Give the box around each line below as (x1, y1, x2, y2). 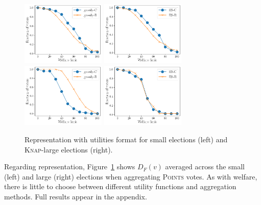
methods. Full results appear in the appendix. (4, 191, 147, 201)
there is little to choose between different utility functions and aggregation (4, 181, 236, 192)
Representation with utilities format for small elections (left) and (25, 134, 228, 145)
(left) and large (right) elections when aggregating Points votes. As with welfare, (4, 171, 257, 182)
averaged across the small (165, 161, 245, 172)
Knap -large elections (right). (25, 144, 113, 155)
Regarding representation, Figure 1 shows (4, 161, 135, 172)
